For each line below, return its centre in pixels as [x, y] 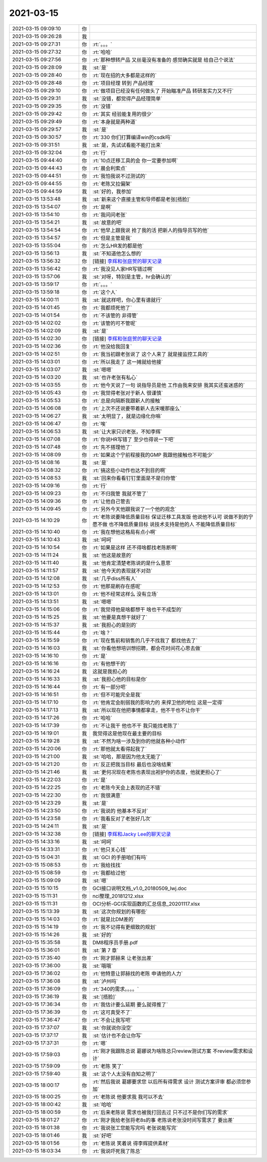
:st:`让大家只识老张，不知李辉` [127, 431]
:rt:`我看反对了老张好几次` [122, 818]
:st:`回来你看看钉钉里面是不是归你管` [135, 478]
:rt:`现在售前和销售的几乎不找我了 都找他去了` [145, 640]
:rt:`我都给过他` [110, 872]
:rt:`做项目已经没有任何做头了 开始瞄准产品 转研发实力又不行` [163, 91]
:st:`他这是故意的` [112, 555]
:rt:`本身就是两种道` [114, 121]
